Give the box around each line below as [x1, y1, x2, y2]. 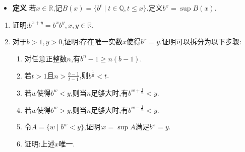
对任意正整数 [24, 53, 67, 63]
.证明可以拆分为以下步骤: [159, 36, 241, 47]
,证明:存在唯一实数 [62, 36, 123, 47]
